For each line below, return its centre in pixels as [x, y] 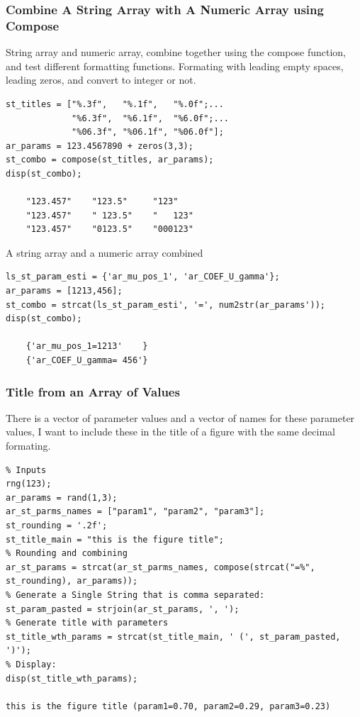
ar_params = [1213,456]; [64, 291]
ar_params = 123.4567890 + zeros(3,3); [100, 146]
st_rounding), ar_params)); [72, 581]
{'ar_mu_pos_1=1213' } [87, 346]
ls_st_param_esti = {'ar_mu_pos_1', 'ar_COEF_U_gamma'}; [143, 277]
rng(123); [29, 484]
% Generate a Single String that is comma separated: [135, 595]
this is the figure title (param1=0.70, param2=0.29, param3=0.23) [168, 706]
